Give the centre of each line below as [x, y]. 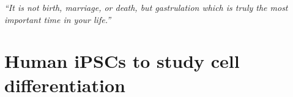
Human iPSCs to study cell [122, 61]
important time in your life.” [57, 19]
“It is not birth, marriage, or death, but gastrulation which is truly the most [146, 7]
